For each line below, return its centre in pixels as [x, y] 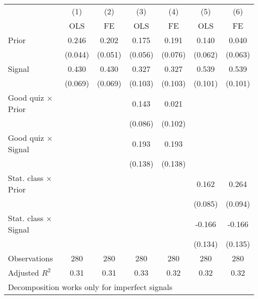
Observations [31, 258]
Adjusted [24, 272]
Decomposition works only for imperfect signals [90, 287]
